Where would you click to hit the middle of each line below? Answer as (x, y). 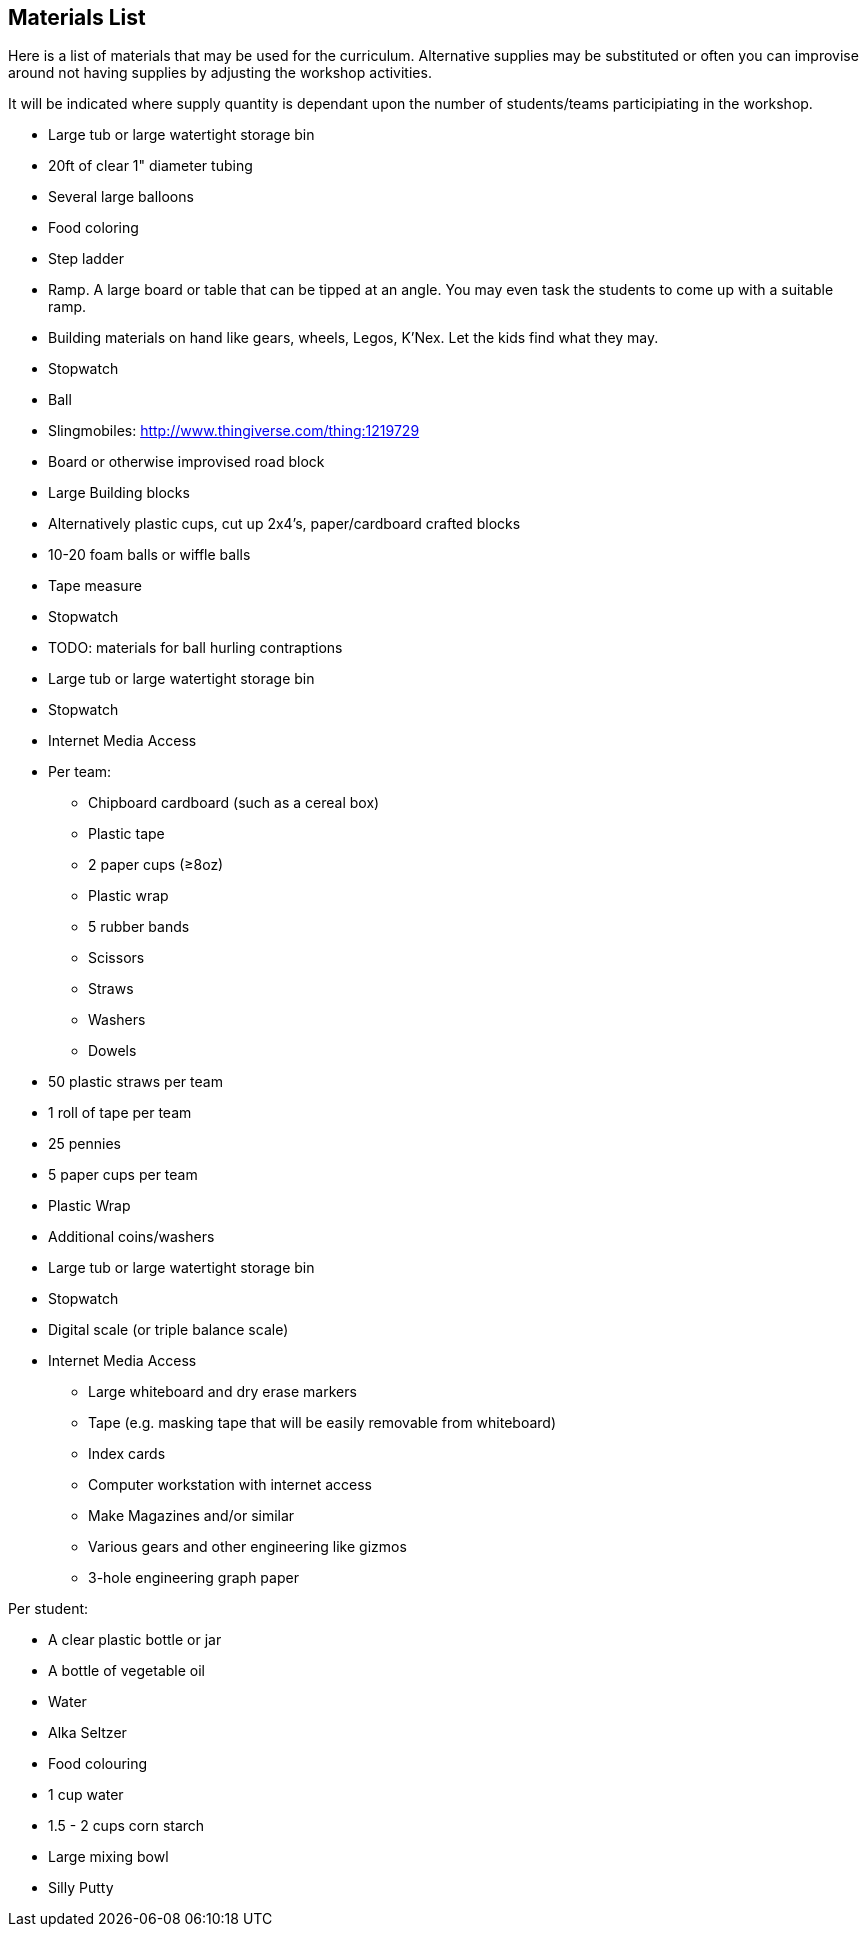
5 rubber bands (139, 927)
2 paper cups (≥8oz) (156, 865)
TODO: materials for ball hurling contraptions (195, 648)
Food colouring (98, 1764)
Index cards (127, 1454)
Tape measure (95, 586)
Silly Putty (81, 1888)
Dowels (112, 1051)
